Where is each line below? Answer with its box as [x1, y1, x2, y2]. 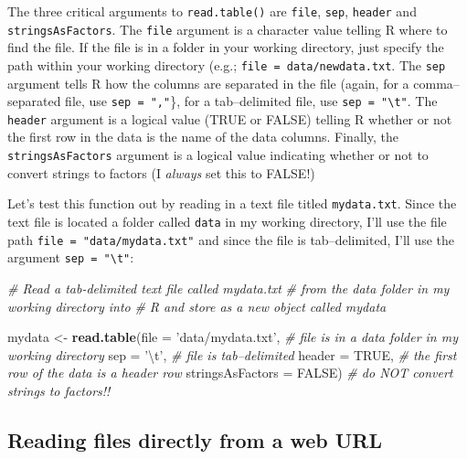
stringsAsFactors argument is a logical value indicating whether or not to [7, 145, 429, 165]
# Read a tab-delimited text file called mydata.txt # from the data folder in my [7, 278, 450, 297]
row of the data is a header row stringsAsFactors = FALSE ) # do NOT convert [7, 363, 453, 382]
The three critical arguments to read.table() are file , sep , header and [7, 2, 417, 20]
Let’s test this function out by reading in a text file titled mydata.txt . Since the [7, 194, 457, 213]
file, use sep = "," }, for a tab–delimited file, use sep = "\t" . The [65, 91, 438, 111]
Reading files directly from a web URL [7, 425, 382, 454]
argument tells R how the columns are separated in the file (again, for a [7, 73, 409, 92]
